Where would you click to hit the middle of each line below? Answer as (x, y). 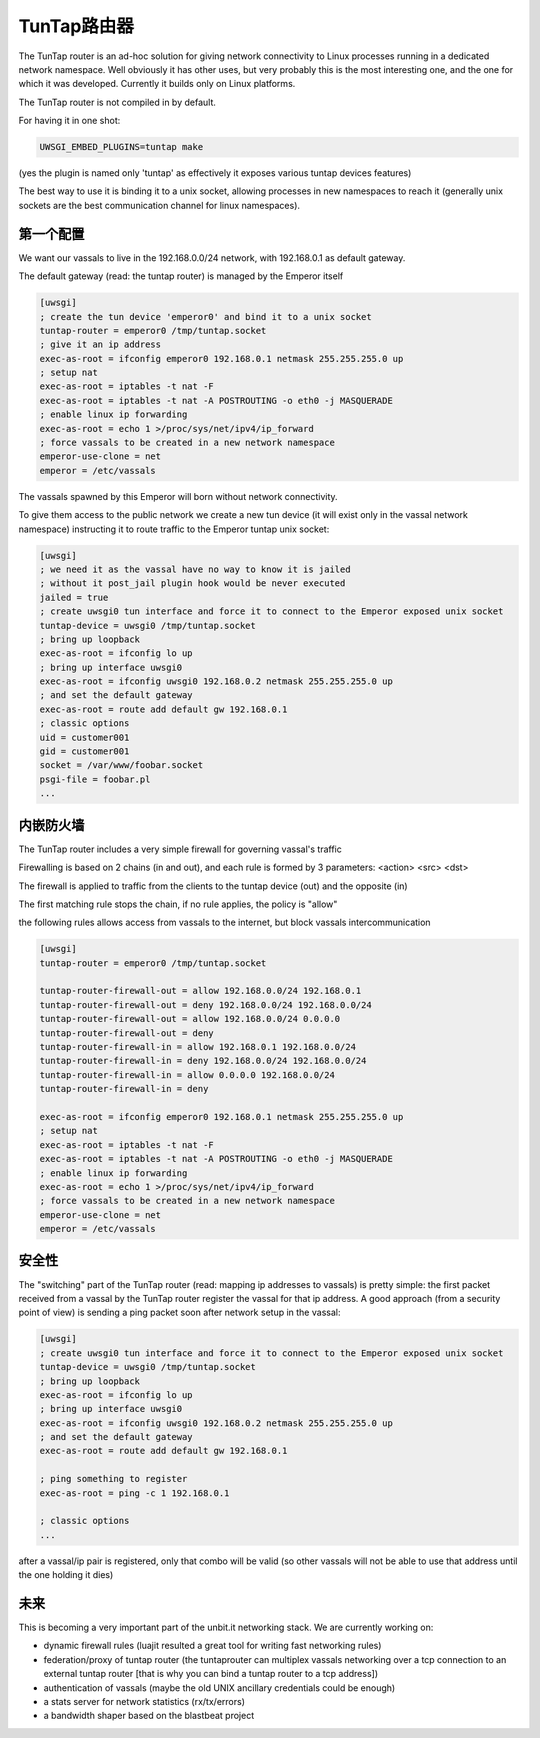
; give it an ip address (100, 344)
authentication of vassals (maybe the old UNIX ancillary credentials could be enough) (219, 1687)
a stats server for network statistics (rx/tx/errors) (144, 1702)
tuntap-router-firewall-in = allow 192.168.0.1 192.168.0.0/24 (198, 1046)
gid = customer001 (84, 751)
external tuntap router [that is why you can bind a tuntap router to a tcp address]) (211, 1674)
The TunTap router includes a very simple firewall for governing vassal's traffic (180, 849)
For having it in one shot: (69, 121)
